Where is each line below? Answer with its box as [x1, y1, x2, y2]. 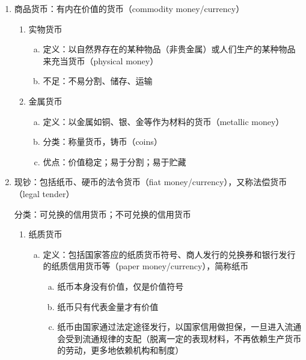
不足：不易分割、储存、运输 [43, 75, 153, 87]
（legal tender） [14, 187, 75, 200]
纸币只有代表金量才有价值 [57, 300, 159, 313]
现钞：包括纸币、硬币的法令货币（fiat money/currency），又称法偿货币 [14, 175, 287, 188]
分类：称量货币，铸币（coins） [43, 135, 162, 148]
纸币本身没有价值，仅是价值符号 [57, 279, 184, 292]
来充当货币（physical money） [43, 54, 159, 67]
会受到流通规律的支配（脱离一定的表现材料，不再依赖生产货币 [57, 332, 302, 344]
